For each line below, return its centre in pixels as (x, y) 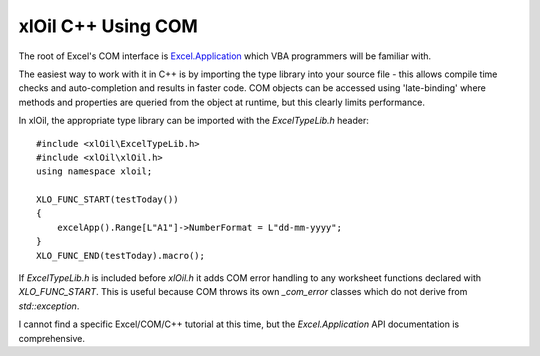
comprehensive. (51, 338)
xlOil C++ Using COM (108, 26)
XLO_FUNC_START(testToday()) (107, 199)
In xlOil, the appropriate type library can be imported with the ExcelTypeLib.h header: (194, 121)
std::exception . (49, 306)
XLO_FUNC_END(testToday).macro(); (120, 255)
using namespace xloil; (94, 171)
